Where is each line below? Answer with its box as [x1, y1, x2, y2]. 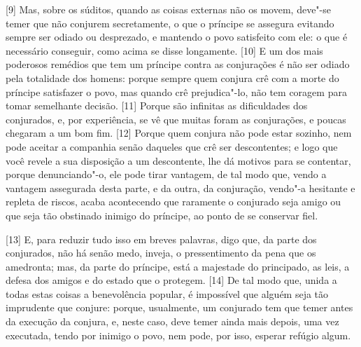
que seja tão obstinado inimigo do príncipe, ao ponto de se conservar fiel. [6, 207, 318, 222]
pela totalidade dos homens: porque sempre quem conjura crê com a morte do [6, 70, 339, 85]
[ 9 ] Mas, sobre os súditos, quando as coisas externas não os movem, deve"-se [6, 2, 331, 16]
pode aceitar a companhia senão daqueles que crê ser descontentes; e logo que [6, 139, 338, 154]
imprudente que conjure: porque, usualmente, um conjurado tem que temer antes [6, 300, 353, 315]
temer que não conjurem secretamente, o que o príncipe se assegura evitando [6, 15, 334, 30]
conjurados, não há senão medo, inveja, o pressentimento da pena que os [6, 245, 316, 260]
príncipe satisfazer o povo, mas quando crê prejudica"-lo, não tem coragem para [6, 84, 347, 99]
